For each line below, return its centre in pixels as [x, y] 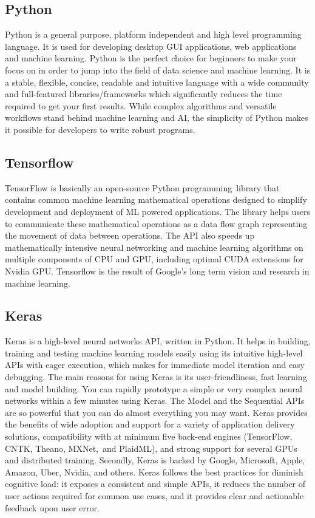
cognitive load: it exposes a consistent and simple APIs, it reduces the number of [155, 484]
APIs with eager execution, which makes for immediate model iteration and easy [155, 365]
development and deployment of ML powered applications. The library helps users [158, 211]
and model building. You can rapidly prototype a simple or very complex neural [154, 388]
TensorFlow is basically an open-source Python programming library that [142, 187]
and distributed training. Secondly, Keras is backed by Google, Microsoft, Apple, [155, 460]
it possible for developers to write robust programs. [100, 129]
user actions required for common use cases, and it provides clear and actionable [154, 496]
